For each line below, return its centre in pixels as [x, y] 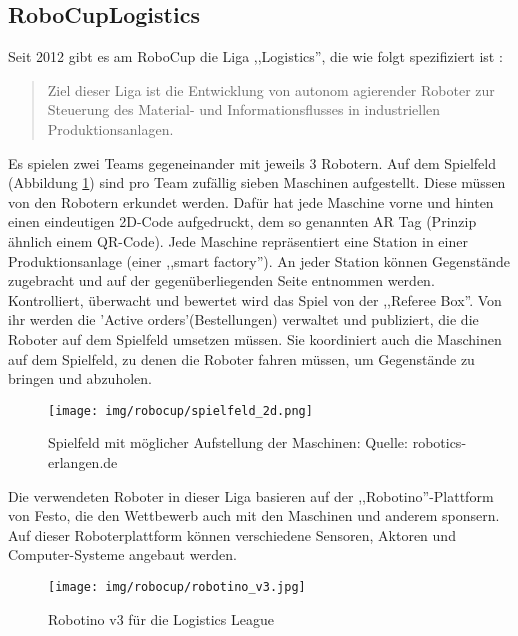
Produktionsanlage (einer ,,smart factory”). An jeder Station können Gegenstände [259, 260]
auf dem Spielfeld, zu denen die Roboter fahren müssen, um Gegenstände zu [241, 358]
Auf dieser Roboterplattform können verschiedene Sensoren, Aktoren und [232, 534]
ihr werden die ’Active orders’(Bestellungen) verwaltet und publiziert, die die [243, 319]
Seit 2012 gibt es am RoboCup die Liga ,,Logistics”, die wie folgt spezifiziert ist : [255, 56]
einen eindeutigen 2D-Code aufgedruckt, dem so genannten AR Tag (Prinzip [242, 221]
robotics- [439, 442]
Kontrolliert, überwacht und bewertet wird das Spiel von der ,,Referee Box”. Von [255, 299]
